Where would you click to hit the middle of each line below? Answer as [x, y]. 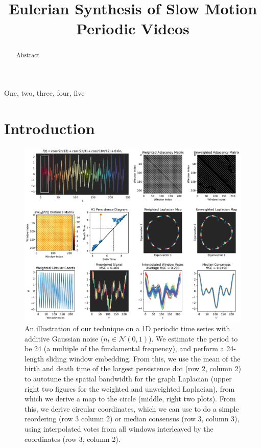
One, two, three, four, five [44, 93]
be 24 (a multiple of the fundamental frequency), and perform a [124, 348]
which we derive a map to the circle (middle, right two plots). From [130, 399]
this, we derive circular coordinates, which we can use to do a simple [132, 408]
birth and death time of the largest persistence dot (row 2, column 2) [133, 368]
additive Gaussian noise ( [64, 338]
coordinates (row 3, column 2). [73, 439]
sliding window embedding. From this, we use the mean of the [143, 358]
